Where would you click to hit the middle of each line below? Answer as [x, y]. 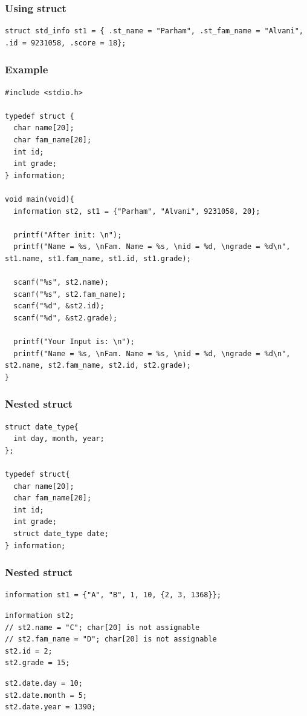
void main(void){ [40, 199]
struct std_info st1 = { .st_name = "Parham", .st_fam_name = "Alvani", [154, 31]
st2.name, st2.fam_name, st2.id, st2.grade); [98, 366]
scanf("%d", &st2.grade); [66, 318]
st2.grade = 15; [37, 663]
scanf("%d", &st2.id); [59, 306]
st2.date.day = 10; [44, 683]
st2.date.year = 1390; [50, 707]
